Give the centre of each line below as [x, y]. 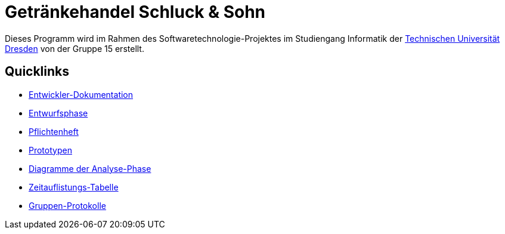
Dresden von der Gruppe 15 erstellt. [75, 48]
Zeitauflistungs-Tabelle [74, 187]
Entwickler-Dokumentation [81, 94]
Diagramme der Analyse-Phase [90, 168]
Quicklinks [37, 72]
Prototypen [50, 150]
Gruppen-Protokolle [67, 205]
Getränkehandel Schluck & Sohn [135, 12]
